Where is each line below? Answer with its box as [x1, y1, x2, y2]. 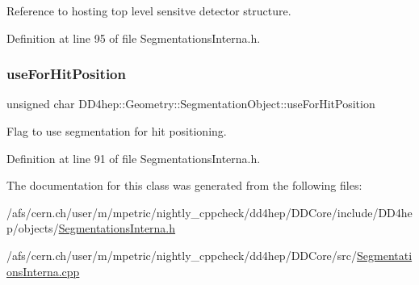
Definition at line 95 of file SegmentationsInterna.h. [6, 29, 261, 46]
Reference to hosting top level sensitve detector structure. [6, 2, 291, 19]
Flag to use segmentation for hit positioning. [6, 123, 227, 139]
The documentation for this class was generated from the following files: [6, 177, 362, 194]
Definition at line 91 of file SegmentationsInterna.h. [6, 149, 261, 166]
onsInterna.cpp [6, 262, 80, 279]
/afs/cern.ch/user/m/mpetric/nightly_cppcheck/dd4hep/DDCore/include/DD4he [6, 203, 413, 220]
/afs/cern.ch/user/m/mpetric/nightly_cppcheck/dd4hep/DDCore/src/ [6, 246, 358, 263]
